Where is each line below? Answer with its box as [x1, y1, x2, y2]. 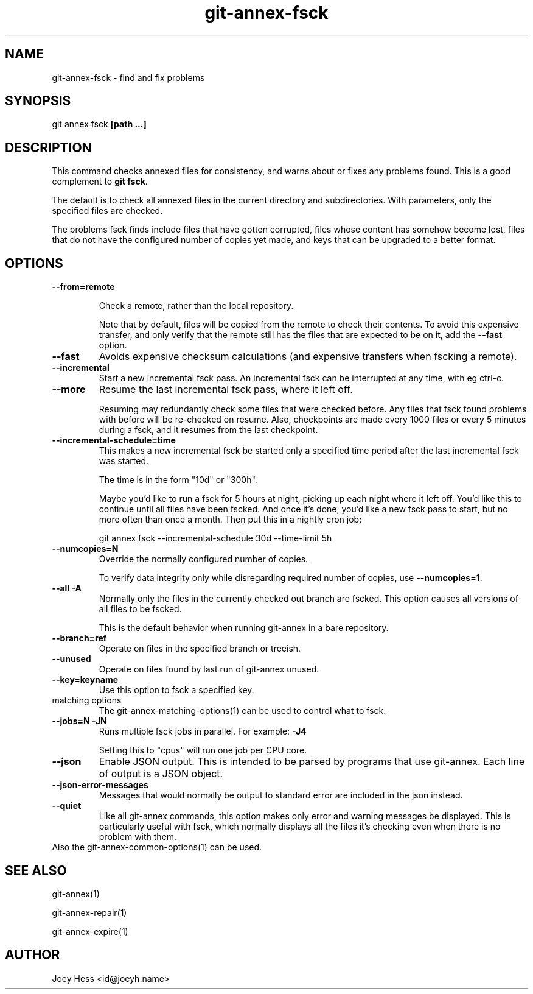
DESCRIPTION [5, 139, 92, 155]
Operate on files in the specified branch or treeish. [99, 643, 301, 654]
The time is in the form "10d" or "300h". [99, 474, 257, 485]
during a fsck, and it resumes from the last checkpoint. [99, 425, 318, 435]
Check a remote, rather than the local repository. [99, 300, 294, 311]
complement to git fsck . [52, 176, 148, 187]
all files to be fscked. [99, 604, 182, 615]
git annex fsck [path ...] [52, 119, 147, 130]
